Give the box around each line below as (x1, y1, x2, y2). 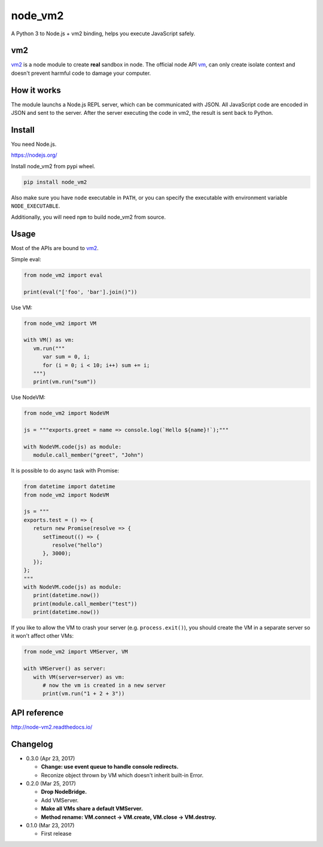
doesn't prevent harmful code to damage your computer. (11, 69, 151, 77)
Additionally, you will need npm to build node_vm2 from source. (11, 213, 166, 221)
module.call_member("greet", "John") (33, 452, 144, 459)
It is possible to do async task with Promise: (11, 467, 120, 474)
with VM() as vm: (23, 337, 75, 343)
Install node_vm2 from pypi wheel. (11, 162, 96, 170)
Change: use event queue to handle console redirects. (41, 763, 179, 770)
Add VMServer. (41, 796, 79, 804)
